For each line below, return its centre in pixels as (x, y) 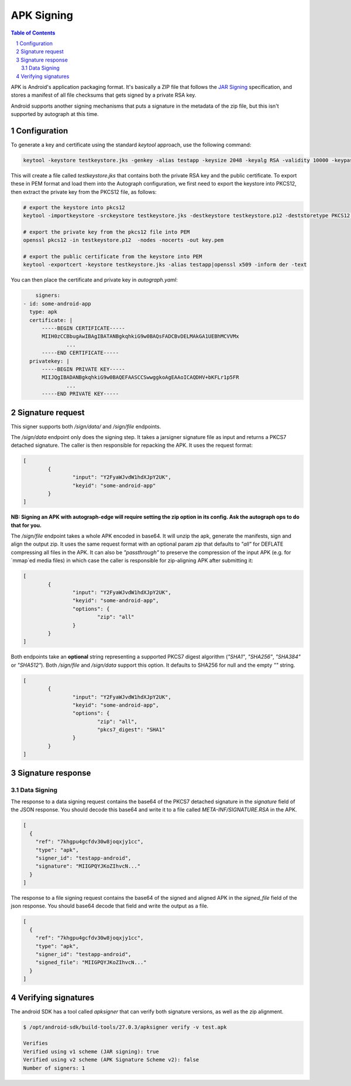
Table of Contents (33, 33)
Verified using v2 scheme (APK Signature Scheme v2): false (111, 1060)
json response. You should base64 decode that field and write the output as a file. (110, 906)
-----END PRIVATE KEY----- (80, 394)
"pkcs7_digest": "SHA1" (131, 730)
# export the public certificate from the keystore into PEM (113, 257)
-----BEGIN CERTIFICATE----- (83, 328)
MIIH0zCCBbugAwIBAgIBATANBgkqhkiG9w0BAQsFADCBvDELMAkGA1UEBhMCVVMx (140, 336)
